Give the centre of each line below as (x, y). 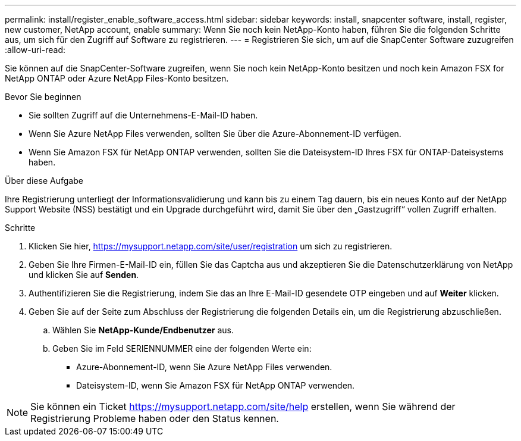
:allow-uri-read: (35, 50)
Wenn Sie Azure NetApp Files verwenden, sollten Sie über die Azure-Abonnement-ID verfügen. (215, 134)
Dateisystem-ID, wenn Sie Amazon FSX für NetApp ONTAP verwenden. (216, 385)
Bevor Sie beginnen (43, 97)
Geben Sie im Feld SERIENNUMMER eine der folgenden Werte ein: (182, 348)
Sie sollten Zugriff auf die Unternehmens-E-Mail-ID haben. (143, 115)
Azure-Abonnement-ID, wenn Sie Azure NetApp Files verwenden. (204, 367)
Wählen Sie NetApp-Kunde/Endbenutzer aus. (143, 330)
